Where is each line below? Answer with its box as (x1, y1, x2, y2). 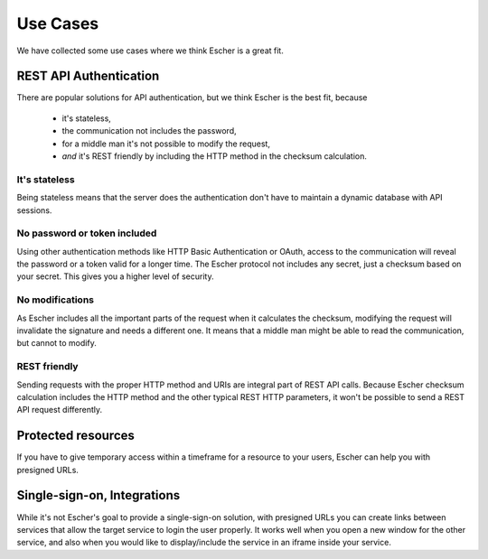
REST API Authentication (16, 69, 160, 84)
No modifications (16, 293, 95, 306)
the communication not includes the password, (61, 126, 237, 136)
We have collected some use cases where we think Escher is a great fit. (16, 45, 284, 56)
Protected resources (16, 428, 136, 443)
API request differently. (16, 405, 103, 415)
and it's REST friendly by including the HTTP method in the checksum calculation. (61, 151, 368, 162)
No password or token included (16, 227, 157, 239)
